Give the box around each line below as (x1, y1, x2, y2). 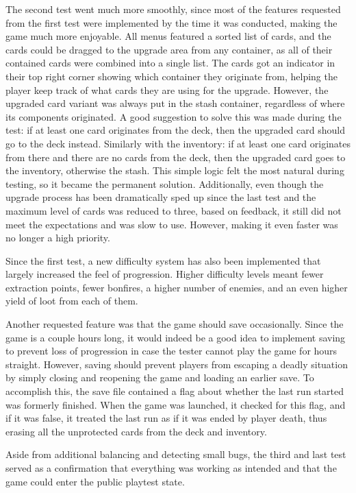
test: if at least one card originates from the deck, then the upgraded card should (5, 123, 345, 137)
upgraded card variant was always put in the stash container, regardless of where (5, 96, 345, 110)
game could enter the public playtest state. (5, 474, 185, 488)
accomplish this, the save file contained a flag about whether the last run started (5, 384, 344, 398)
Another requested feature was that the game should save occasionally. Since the (5, 317, 344, 331)
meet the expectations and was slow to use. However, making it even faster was (5, 217, 338, 231)
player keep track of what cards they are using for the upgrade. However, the (5, 82, 329, 97)
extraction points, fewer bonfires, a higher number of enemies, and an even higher (5, 280, 348, 294)
